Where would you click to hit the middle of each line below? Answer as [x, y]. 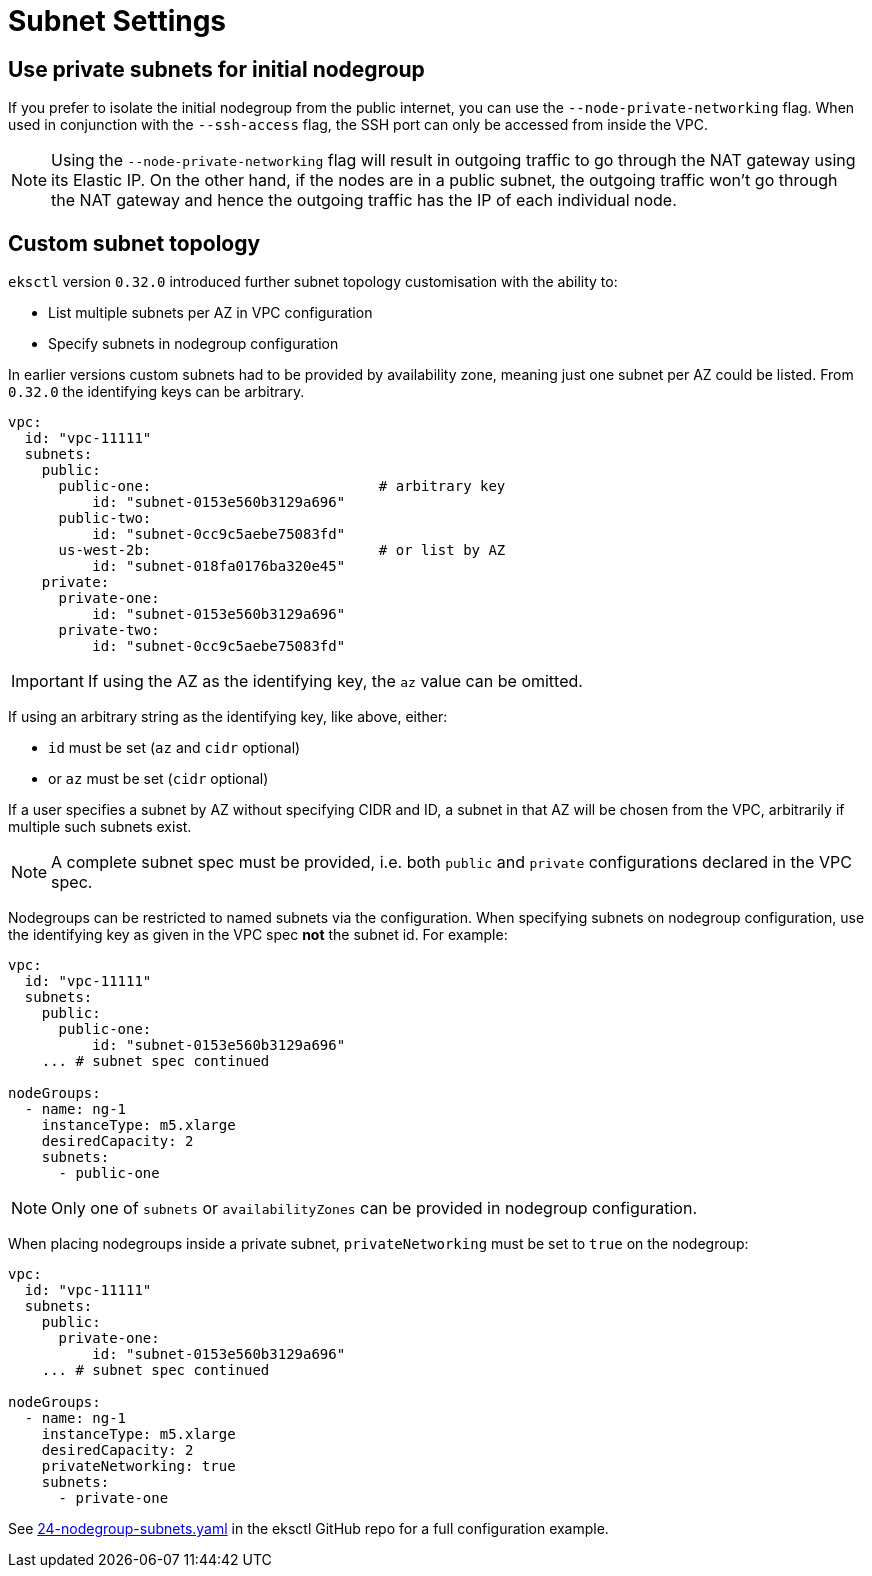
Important [47, 681]
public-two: [105, 518]
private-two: [109, 630]
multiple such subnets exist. [100, 827]
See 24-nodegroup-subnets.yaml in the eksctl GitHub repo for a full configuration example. [308, 1529]
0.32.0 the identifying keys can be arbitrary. [156, 392]
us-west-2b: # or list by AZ [282, 550]
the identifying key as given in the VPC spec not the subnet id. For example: [258, 935]
